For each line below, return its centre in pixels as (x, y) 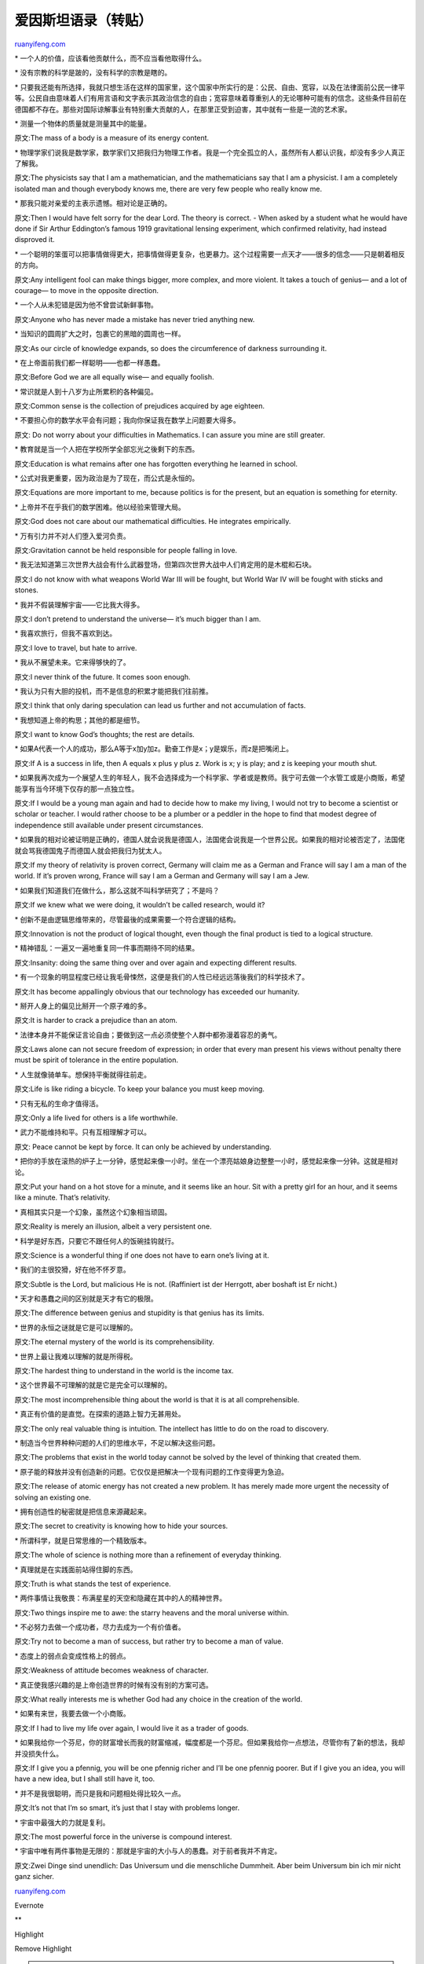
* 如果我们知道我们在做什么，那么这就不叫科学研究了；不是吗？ (117, 890)
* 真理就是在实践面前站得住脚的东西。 (76, 1569)
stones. (27, 590)
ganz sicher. (35, 1877)
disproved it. (35, 240)
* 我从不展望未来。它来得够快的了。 (72, 662)
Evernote (29, 1905)
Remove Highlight (43, 1949)
